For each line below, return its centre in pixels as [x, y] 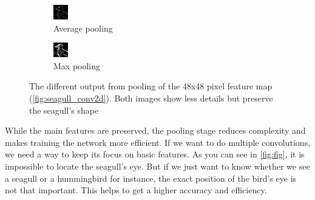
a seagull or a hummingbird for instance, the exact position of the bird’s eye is [151, 178]
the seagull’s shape [64, 110]
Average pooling [83, 28]
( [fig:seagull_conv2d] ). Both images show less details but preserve [151, 98]
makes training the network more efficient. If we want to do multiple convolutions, [158, 142]
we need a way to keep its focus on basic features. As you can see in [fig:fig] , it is [155, 154]
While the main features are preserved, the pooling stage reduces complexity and [155, 130]
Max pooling [77, 65]
